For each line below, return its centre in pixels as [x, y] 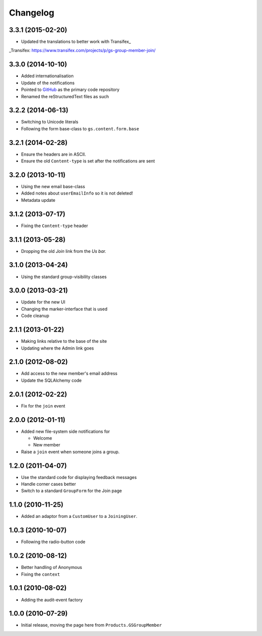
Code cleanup [35, 316]
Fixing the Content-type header [55, 226]
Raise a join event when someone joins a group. [70, 452]
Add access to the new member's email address [69, 373]
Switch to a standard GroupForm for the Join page [72, 491]
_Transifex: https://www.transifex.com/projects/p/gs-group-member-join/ [82, 51]
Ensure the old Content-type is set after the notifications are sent [88, 161]
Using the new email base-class [53, 187]
